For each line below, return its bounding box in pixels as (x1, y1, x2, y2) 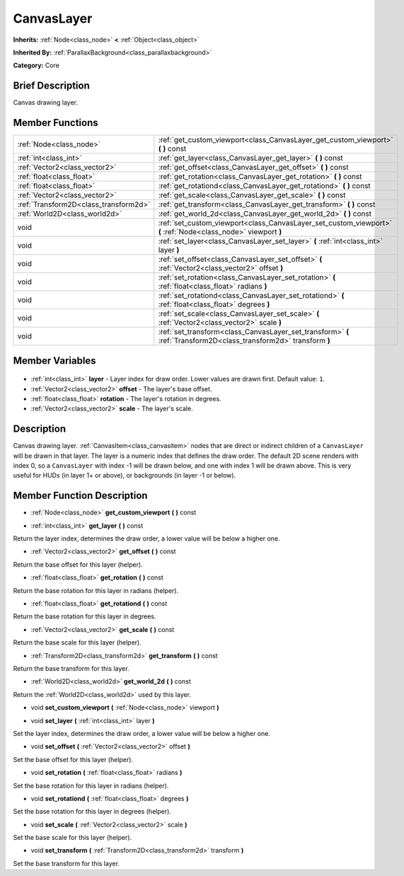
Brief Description (13, 80, 90, 92)
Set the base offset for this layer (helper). (13, 755, 134, 763)
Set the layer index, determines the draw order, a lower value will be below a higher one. (13, 729, 270, 737)
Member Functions (13, 117, 98, 129)
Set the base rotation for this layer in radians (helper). (13, 781, 169, 790)
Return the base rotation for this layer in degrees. (13, 612, 156, 621)
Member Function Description (13, 490, 148, 502)
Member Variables (13, 355, 96, 367)
